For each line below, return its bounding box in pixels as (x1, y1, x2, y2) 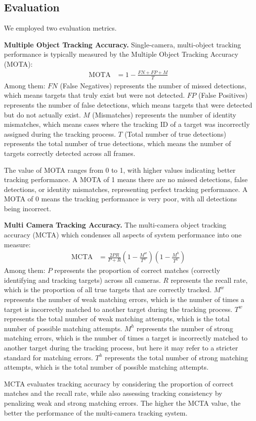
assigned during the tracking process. (4, 128, 116, 139)
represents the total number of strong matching (104, 352, 248, 362)
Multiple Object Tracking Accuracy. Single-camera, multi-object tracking (4, 39, 241, 49)
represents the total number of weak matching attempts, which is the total (4, 313, 230, 324)
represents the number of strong (136, 323, 233, 333)
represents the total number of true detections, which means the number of (4, 138, 231, 149)
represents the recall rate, (171, 274, 248, 285)
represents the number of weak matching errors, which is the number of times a (4, 294, 245, 305)
